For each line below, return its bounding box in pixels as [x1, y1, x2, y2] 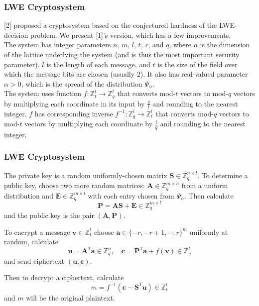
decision [4, 29, 28, 40]
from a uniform [181, 180, 228, 191]
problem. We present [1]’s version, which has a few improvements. [30, 29, 231, 40]
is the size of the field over [157, 59, 238, 69]
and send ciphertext [4, 255, 65, 266]
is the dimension [200, 39, 250, 50]
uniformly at [189, 226, 228, 237]
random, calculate [4, 236, 58, 247]
